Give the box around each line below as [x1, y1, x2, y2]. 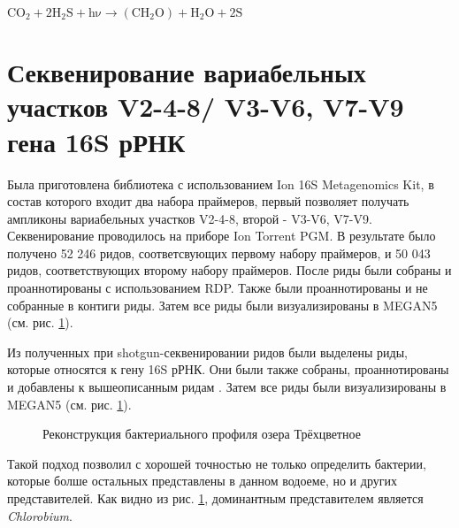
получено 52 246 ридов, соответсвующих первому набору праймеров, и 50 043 [7, 243, 431, 262]
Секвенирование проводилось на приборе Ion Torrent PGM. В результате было [7, 226, 436, 245]
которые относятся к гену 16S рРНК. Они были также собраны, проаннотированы [7, 360, 449, 379]
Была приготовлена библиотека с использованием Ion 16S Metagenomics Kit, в [7, 174, 434, 193]
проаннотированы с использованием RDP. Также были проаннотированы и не [7, 279, 428, 297]
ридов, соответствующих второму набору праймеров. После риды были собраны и [7, 261, 452, 279]
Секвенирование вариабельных [7, 54, 366, 90]
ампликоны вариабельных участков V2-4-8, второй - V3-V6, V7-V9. [7, 209, 372, 227]
